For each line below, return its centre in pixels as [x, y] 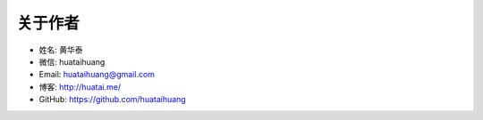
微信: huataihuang [72, 61]
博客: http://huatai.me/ [80, 87]
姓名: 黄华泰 [61, 50]
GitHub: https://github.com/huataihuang [113, 100]
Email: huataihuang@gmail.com [97, 75]
